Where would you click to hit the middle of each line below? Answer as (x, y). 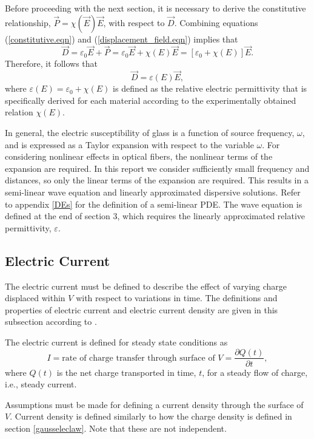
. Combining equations (216, 22)
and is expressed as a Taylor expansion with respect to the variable (129, 144)
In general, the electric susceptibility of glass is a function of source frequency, (150, 132)
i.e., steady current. (41, 384)
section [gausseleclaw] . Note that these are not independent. (116, 428)
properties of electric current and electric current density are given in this (142, 309)
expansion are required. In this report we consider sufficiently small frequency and (157, 168)
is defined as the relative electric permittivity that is (210, 88)
